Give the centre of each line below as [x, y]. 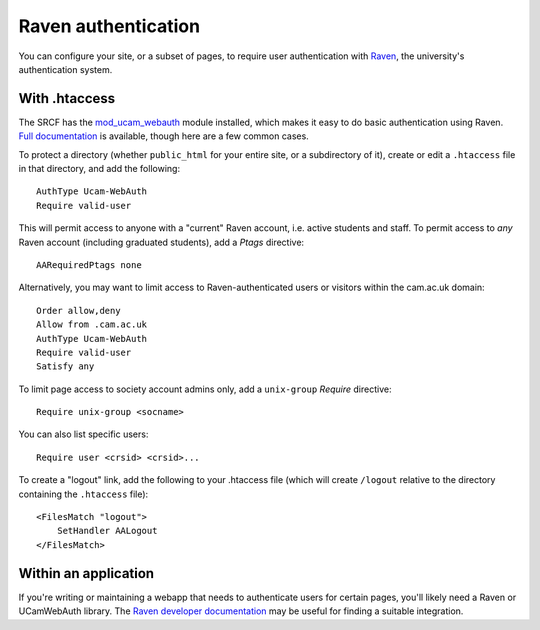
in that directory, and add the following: [99, 169]
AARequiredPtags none [89, 264]
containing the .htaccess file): [83, 494]
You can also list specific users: [83, 434]
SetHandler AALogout [107, 531]
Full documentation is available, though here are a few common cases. [163, 136]
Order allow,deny [78, 310]
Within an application [86, 573]
